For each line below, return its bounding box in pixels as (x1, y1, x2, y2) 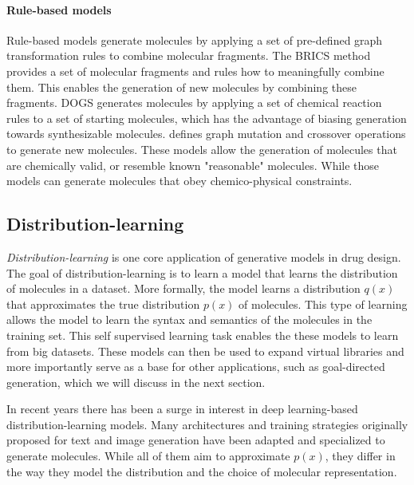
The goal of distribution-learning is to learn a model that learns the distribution (6, 264, 398, 281)
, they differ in (325, 448, 396, 464)
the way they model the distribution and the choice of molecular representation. (6, 463, 397, 479)
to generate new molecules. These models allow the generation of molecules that (6, 140, 397, 157)
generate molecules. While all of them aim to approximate (6, 448, 290, 464)
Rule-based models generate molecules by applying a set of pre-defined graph (6, 31, 383, 48)
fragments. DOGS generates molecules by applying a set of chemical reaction (6, 94, 382, 111)
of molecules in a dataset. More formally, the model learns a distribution (6, 280, 361, 297)
